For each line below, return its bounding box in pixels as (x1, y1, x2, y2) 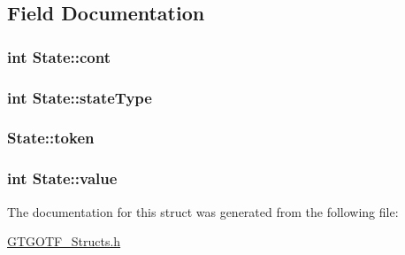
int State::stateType (7, 86, 152, 108)
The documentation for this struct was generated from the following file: (7, 202, 399, 220)
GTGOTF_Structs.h (7, 232, 121, 251)
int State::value (7, 167, 118, 189)
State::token (7, 127, 95, 149)
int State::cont (7, 45, 111, 67)
